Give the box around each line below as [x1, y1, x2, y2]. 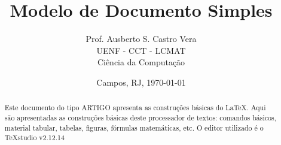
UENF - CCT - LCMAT [96, 44, 186, 56]
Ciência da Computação [97, 56, 185, 68]
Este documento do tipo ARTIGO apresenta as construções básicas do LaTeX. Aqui [4, 102, 266, 113]
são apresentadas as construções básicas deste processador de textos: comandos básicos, [4, 112, 276, 122]
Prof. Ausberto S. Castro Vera [85, 32, 197, 45]
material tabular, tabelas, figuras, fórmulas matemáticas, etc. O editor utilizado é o [4, 122, 264, 132]
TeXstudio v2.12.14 [4, 132, 65, 143]
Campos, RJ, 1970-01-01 [96, 75, 186, 88]
